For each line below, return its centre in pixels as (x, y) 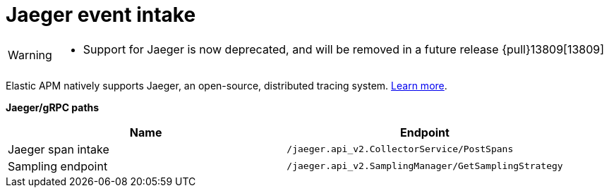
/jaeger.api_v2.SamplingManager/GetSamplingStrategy (425, 166)
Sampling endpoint (58, 166)
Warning (30, 55)
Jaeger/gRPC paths (53, 107)
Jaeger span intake (59, 149)
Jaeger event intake (101, 15)
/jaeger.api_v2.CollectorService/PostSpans (400, 149)
